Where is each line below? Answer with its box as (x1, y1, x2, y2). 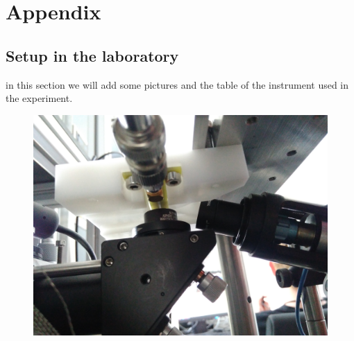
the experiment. (6, 91, 73, 105)
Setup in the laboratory (6, 44, 179, 66)
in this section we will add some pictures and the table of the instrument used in (6, 77, 349, 91)
